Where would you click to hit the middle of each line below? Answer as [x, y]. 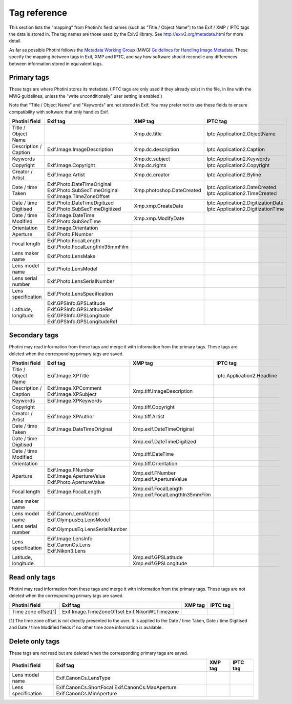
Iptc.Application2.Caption [236, 149]
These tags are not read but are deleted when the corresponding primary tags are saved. [99, 653]
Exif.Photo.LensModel [72, 269]
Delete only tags [34, 641]
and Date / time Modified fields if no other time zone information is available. [86, 627]
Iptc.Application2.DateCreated [241, 187]
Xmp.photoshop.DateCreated [167, 190]
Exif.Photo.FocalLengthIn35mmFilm [88, 247]
